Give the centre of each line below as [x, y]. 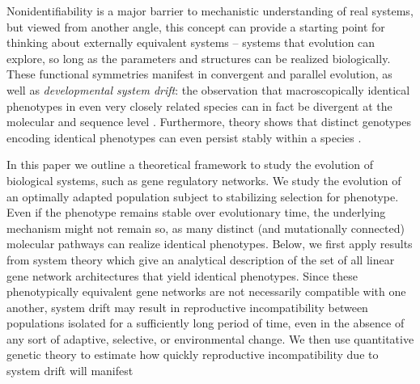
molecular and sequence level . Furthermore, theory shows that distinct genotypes [209, 122]
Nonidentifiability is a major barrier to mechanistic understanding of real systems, [210, 11]
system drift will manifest [70, 371]
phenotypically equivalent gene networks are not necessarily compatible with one [206, 291]
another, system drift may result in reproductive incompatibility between [187, 307]
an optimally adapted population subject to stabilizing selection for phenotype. [203, 196]
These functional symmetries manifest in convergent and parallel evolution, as [199, 74]
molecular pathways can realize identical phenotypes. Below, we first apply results [210, 244]
